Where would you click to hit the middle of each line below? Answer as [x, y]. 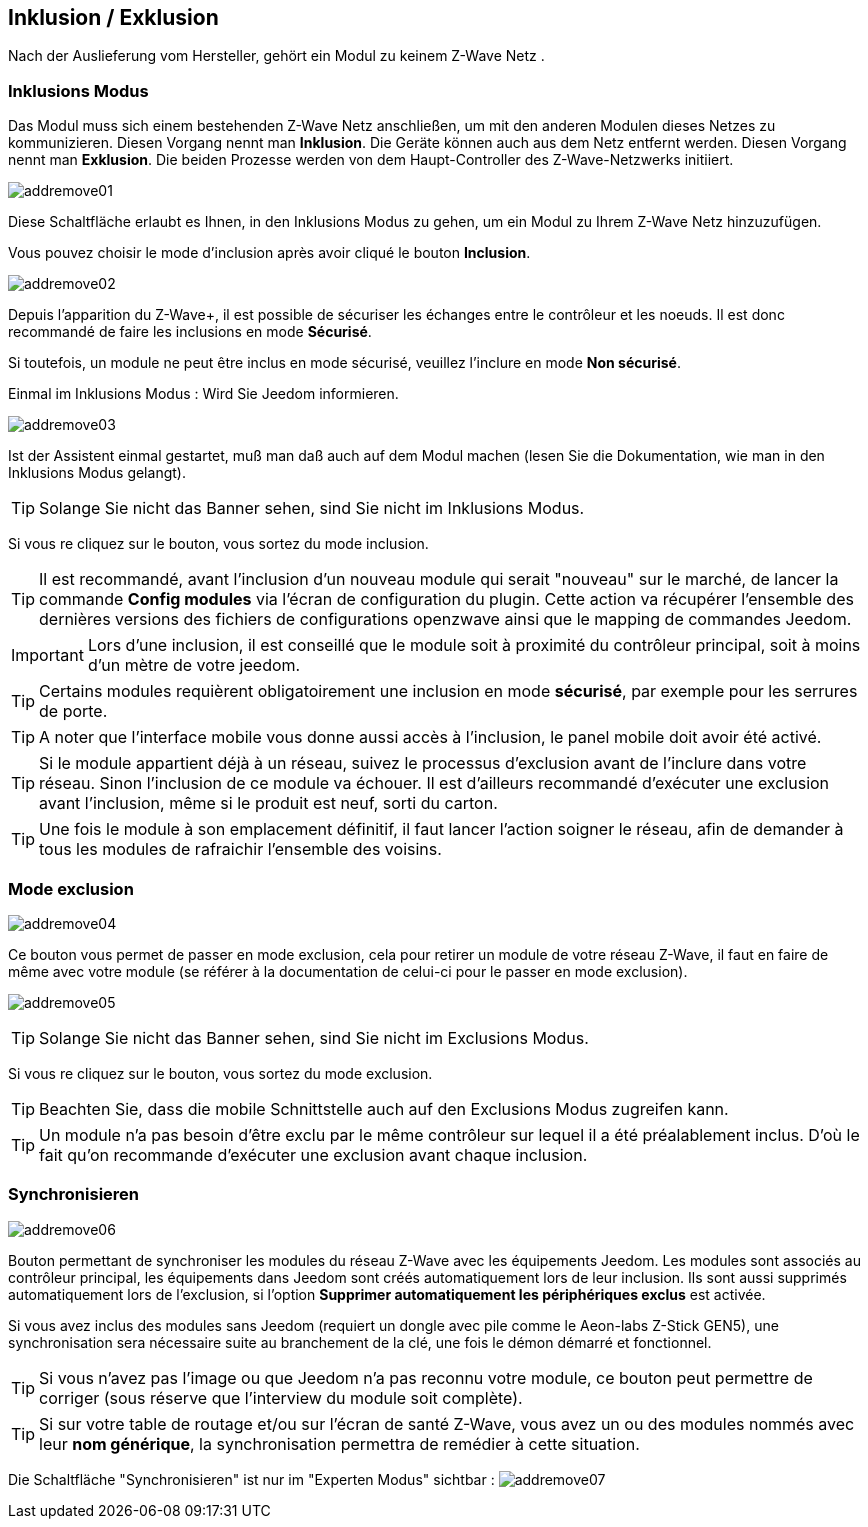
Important [47, 655]
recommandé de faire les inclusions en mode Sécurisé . [190, 332]
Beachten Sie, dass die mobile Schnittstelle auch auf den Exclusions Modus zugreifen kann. [384, 1108]
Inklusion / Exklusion [113, 17]
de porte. [73, 711]
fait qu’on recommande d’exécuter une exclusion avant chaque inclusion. [313, 1154]
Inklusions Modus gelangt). [97, 473]
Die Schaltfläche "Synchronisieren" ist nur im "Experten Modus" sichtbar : [251, 1479]
